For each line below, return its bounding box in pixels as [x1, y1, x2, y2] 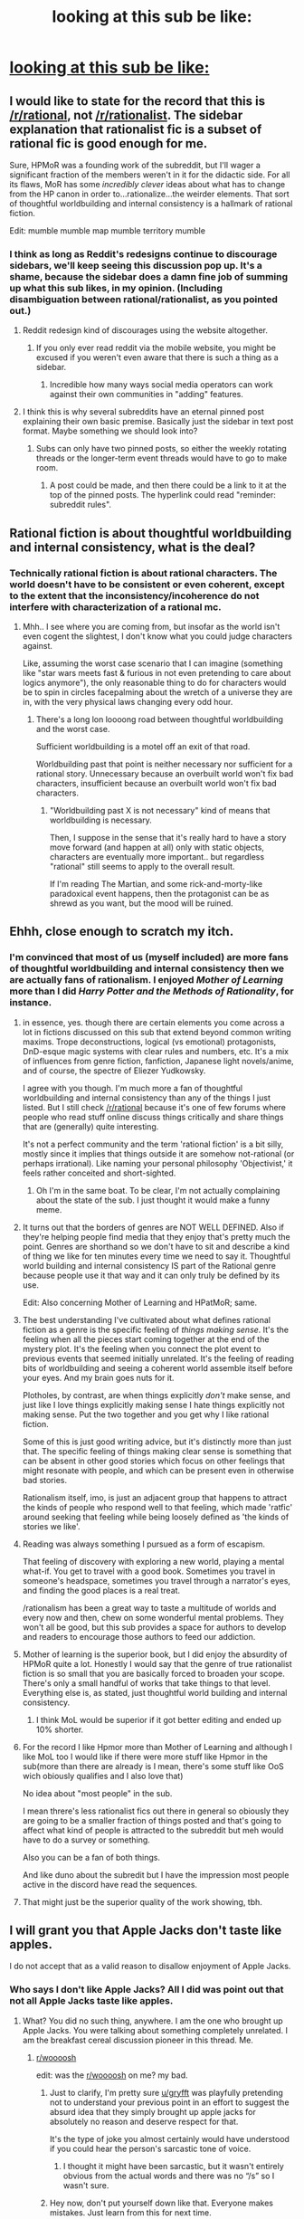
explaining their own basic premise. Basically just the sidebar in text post [22, 416, 294, 427]
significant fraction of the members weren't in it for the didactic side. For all [9, 169, 290, 180]
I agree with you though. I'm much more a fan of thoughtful [22, 1082, 242, 1093]
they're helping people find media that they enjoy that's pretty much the [22, 1231, 291, 1242]
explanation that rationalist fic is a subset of [9, 121, 262, 137]
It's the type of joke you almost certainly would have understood [49, 2133, 290, 2144]
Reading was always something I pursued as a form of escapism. [22, 1538, 265, 1549]
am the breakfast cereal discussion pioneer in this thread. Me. [22, 2034, 253, 2045]
